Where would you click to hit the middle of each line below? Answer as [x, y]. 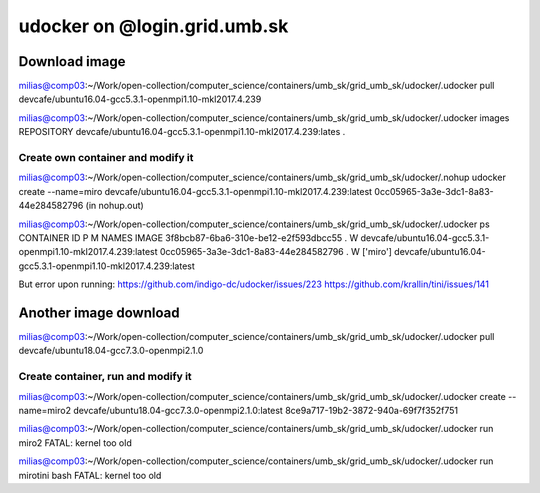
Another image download [99, 312]
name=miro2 [45, 410]
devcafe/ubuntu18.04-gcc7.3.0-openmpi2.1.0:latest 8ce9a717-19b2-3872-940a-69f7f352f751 [266, 410]
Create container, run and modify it [105, 377]
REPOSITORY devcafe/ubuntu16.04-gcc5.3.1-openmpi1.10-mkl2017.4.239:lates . [182, 132]
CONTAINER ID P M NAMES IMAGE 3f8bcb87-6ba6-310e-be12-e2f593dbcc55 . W [188, 237]
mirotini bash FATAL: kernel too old [90, 475]
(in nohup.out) [114, 206]
